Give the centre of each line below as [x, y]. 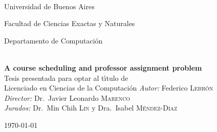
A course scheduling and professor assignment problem [103, 67]
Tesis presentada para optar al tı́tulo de [66, 78]
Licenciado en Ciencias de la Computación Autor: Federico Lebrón [109, 88]
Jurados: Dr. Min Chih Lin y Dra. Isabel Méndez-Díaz [91, 108]
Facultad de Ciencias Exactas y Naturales [70, 23]
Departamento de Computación [53, 40]
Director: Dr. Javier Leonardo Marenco [67, 97]
